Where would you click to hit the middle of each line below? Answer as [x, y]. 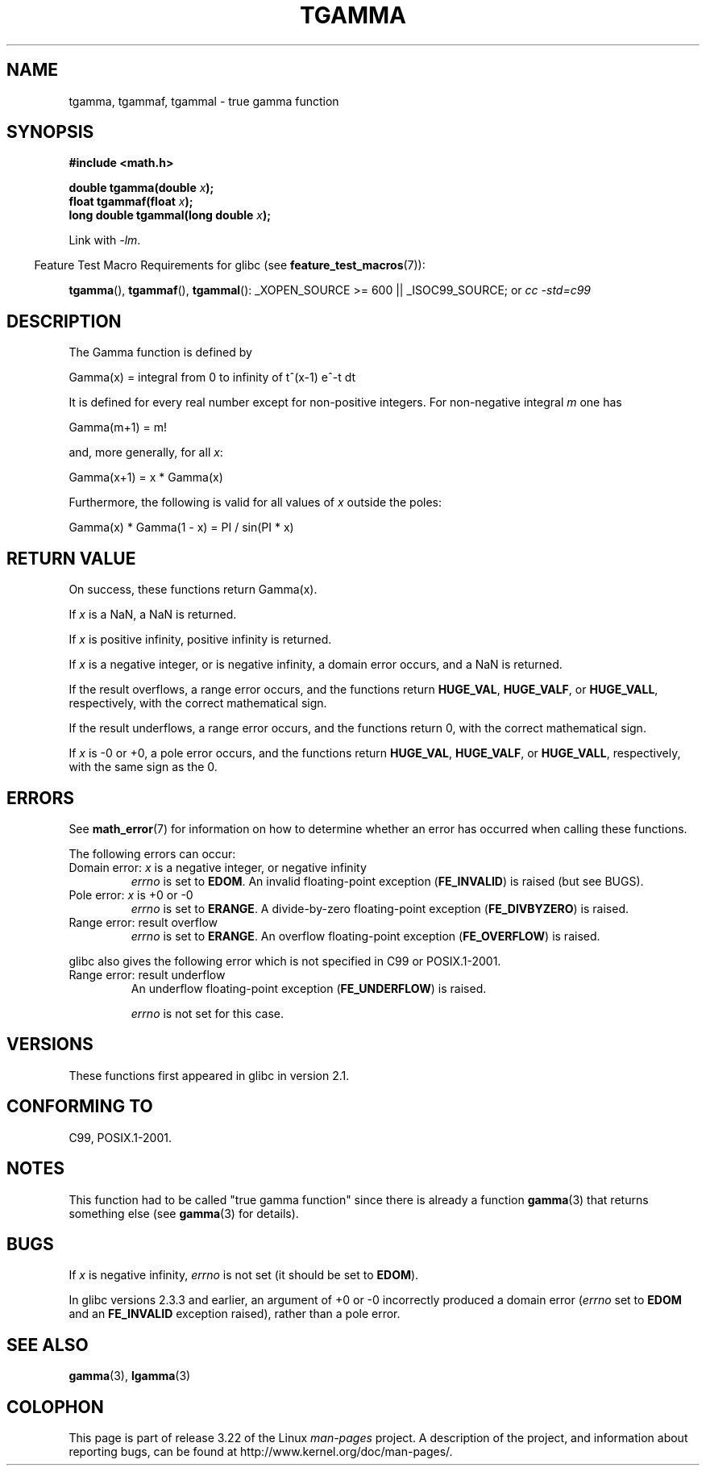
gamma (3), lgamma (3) [130, 1376]
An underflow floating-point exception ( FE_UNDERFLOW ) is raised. [309, 988]
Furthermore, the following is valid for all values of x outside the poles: [255, 502]
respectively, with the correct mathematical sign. [198, 703]
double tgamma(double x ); [141, 188]
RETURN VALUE [71, 558]
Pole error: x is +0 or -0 [131, 894]
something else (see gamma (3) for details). [184, 1213]
